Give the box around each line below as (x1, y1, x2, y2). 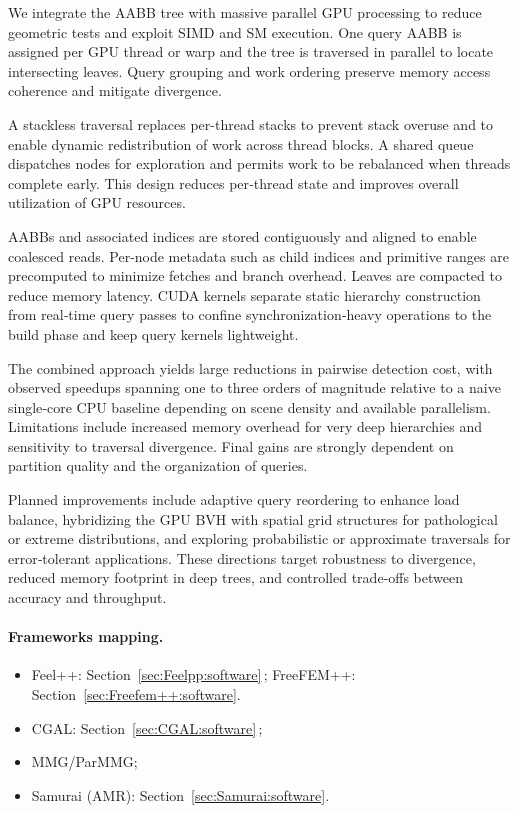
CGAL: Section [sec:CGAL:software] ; (31, 717, 263, 738)
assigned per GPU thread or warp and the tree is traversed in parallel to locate (8, 41, 494, 62)
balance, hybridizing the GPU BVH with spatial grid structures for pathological (8, 508, 498, 529)
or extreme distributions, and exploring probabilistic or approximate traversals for (8, 528, 511, 549)
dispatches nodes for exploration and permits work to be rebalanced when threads (8, 153, 511, 174)
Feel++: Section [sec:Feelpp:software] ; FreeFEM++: (31, 664, 356, 685)
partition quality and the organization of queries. (8, 455, 308, 476)
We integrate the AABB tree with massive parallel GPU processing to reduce (8, 2, 482, 22)
